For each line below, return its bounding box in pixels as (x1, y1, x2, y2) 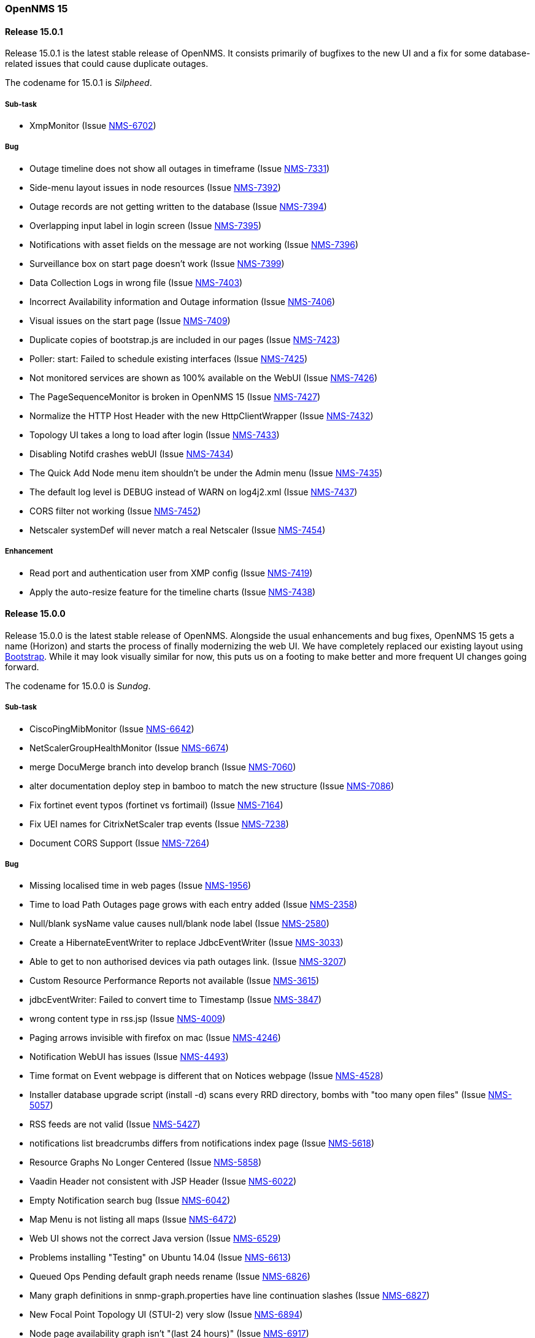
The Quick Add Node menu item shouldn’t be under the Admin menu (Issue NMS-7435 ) (29, 467, 383, 478)
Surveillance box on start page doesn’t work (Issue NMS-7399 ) (29, 258, 285, 269)
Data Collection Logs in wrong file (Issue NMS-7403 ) (29, 277, 243, 288)
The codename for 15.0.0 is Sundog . (5, 680, 151, 691)
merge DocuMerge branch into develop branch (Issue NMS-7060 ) (29, 761, 296, 772)
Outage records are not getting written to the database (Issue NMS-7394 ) (29, 201, 327, 212)
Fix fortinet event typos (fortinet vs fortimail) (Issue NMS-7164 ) (29, 799, 283, 810)
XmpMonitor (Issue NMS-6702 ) (29, 120, 156, 131)
